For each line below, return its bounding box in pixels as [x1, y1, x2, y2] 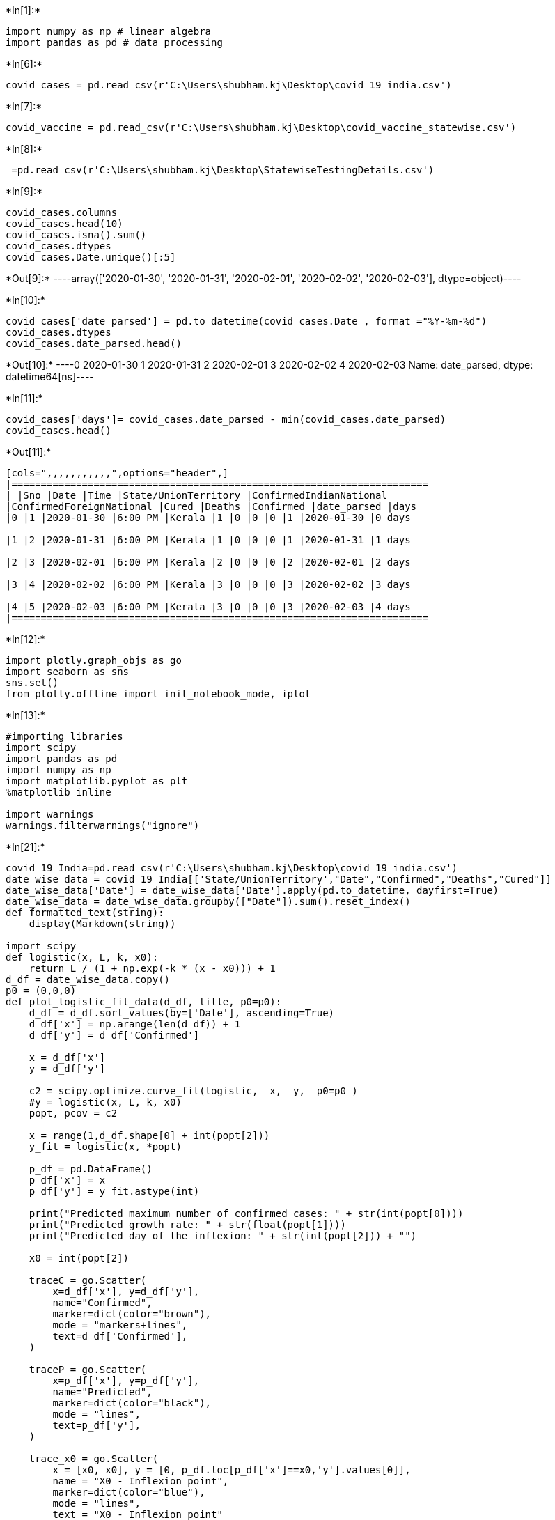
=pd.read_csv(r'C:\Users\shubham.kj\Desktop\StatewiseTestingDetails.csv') [11, 164, 435, 176]
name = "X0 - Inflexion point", [52, 1475, 229, 1487]
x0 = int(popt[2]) [29, 1253, 130, 1264]
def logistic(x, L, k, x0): [6, 952, 159, 963]
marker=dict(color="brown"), [52, 1308, 212, 1319]
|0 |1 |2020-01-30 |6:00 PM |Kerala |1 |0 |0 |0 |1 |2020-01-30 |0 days [6, 512, 411, 523]
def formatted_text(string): [6, 907, 164, 918]
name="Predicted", [52, 1386, 153, 1397]
